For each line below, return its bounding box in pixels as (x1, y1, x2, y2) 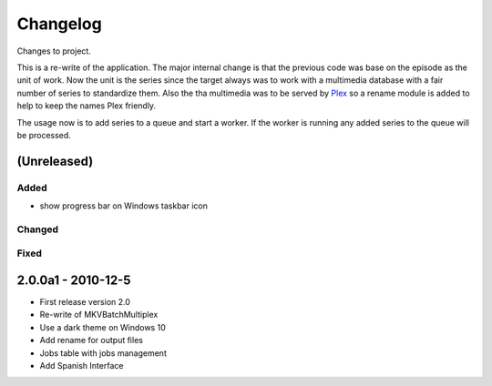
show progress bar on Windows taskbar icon (39, 200, 209, 211)
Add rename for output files (39, 335, 143, 346)
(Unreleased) (16, 153, 94, 168)
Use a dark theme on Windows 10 (39, 321, 166, 332)
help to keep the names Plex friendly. (16, 100, 157, 111)
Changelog (16, 14, 102, 34)
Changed (16, 223, 59, 236)
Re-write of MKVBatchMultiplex (39, 310, 159, 320)
